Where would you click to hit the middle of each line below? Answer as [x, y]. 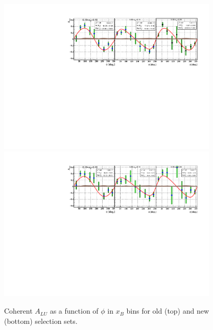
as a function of [74, 311]
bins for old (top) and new [168, 311]
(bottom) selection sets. [41, 321]
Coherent [18, 311]
